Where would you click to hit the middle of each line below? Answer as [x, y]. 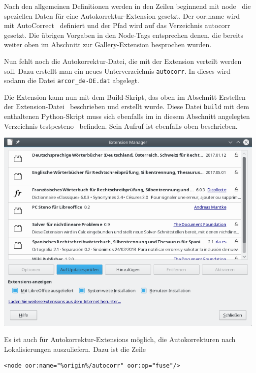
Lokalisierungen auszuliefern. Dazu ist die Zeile [75, 349]
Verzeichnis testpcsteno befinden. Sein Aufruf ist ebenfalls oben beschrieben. [121, 126]
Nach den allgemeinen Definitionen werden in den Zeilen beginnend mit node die [128, 6]
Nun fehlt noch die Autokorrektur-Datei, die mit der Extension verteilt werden [123, 61]
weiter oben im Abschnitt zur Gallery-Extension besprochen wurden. [108, 44]
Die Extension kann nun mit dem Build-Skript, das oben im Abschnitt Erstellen [125, 97]
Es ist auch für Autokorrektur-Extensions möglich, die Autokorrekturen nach [120, 339]
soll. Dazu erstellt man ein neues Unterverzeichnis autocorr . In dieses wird [117, 71]
